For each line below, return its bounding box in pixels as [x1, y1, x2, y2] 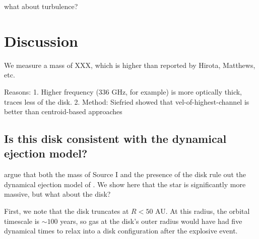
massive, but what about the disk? [4, 189, 111, 199]
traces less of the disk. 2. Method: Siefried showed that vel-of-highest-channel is [4, 96, 249, 107]
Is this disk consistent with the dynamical [4, 131, 227, 146]
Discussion [4, 30, 78, 51]
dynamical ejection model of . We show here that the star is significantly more [4, 179, 246, 189]
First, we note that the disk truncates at [4, 206, 129, 216]
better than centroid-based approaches [4, 106, 122, 117]
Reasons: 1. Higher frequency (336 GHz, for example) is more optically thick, [4, 86, 242, 97]
